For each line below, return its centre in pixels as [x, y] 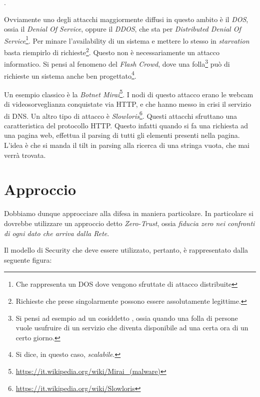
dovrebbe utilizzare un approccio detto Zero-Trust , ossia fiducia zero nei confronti [129, 223]
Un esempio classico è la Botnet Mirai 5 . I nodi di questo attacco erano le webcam [129, 93]
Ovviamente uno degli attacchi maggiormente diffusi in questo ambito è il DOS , [126, 19]
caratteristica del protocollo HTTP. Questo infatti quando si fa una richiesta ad [126, 125]
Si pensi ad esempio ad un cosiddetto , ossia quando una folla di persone [127, 318]
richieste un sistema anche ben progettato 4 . [70, 75]
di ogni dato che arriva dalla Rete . [57, 233]
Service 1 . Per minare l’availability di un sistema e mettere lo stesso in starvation [127, 40]
